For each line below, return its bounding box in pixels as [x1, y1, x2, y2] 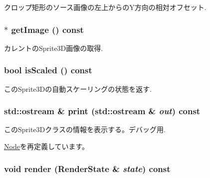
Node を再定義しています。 [4, 141, 89, 152]
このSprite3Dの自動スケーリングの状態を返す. [4, 83, 152, 94]
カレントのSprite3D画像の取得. [4, 42, 103, 53]
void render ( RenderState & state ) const [4, 162, 171, 175]
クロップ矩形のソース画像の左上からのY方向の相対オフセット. [4, 2, 207, 12]
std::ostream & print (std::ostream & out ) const [4, 105, 201, 117]
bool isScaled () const [4, 64, 92, 76]
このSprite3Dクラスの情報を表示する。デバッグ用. [4, 124, 166, 135]
